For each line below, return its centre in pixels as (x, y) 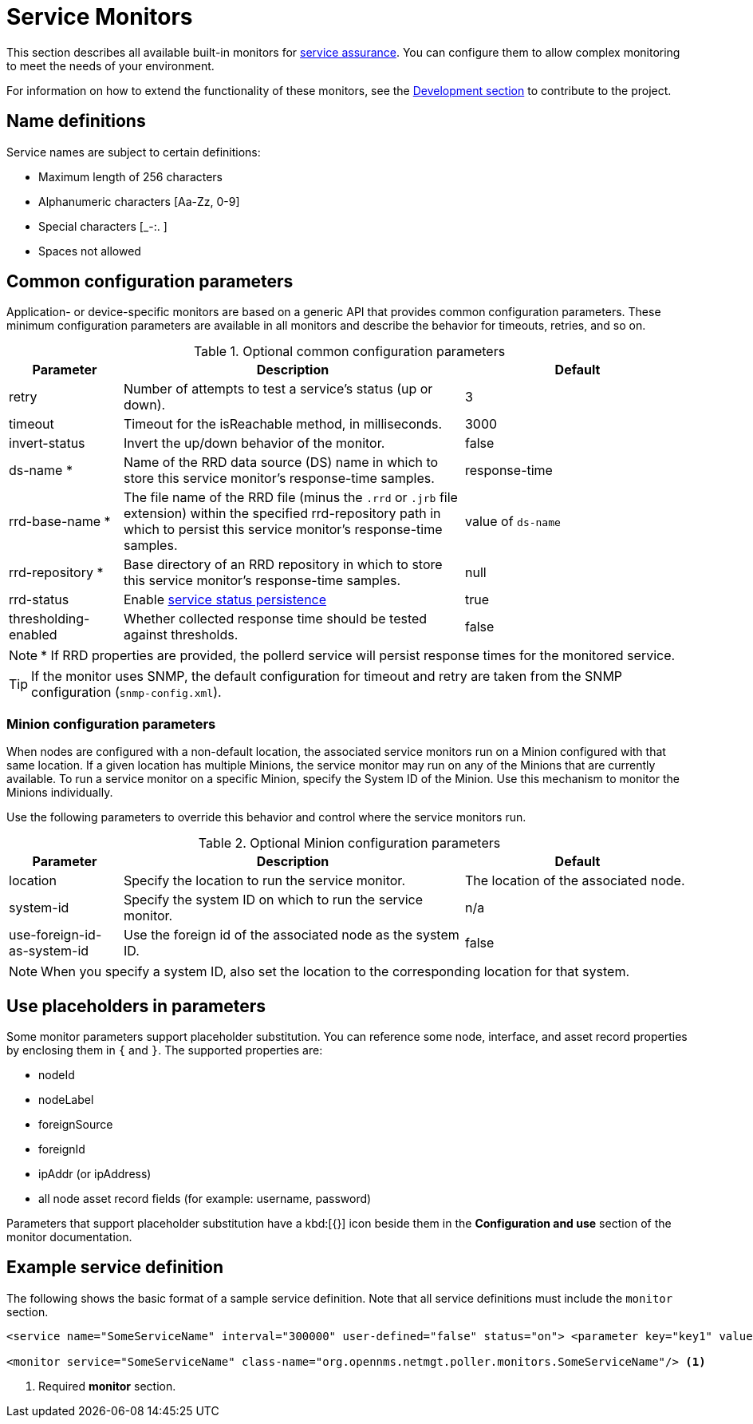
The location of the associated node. (575, 881)
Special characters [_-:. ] (103, 226)
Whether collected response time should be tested (275, 619)
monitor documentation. (69, 1237)
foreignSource (76, 1125)
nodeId (57, 1075)
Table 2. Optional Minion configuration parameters (349, 843)
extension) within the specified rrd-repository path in (282, 514)
